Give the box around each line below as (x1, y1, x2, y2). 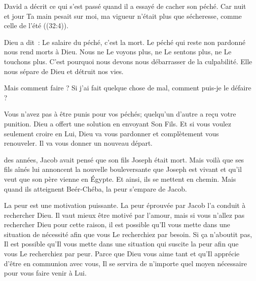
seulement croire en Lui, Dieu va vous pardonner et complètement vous (4, 128, 219, 138)
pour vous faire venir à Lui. (4, 268, 87, 278)
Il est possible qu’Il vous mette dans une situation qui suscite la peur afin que (4, 239, 239, 249)
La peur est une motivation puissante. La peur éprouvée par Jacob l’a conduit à (4, 200, 246, 210)
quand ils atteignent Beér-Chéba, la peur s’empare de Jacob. (4, 183, 187, 194)
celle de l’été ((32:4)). (4, 20, 69, 31)
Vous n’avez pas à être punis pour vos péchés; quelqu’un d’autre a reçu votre (4, 109, 236, 119)
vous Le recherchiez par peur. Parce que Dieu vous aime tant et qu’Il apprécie (4, 248, 240, 259)
